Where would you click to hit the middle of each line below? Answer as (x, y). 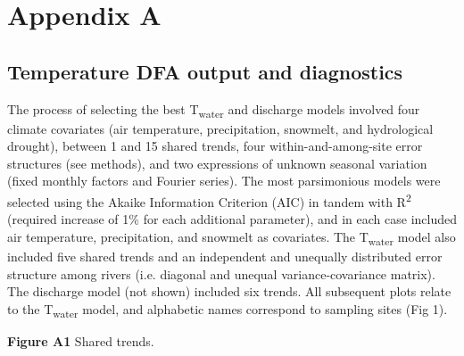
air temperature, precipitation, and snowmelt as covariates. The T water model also (232, 237)
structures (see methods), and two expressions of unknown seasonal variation (217, 163)
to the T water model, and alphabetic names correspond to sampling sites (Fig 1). (228, 310)
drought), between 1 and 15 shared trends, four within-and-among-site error (215, 146)
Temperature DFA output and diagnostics (205, 71)
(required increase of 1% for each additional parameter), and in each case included (232, 219)
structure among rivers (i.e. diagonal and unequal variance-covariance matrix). (221, 273)
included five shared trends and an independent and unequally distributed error (225, 257)
